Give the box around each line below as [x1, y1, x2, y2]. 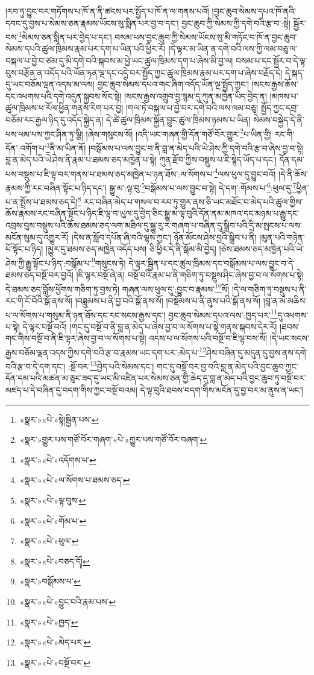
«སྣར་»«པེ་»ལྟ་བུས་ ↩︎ [19, 494, 86, 506]
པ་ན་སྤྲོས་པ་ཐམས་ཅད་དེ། [5, 195, 78, 208]
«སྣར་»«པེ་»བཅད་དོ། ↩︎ [19, 554, 90, 567]
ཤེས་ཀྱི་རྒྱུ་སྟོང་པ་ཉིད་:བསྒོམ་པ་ [5, 256, 92, 269]
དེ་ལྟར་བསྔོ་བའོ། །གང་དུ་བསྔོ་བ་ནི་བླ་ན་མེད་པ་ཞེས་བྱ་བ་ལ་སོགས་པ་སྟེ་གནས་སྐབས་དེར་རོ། [22, 320, 277, 332]
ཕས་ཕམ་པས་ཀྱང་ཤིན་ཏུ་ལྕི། [5, 127, 83, 140]
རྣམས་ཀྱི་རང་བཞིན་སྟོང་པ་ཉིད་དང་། [5, 181, 107, 194]
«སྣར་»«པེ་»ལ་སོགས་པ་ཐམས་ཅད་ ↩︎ [19, 474, 130, 486]
